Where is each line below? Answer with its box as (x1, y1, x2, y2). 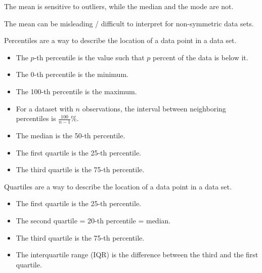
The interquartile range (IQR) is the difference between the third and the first (16, 249, 258, 260)
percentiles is (16, 113, 56, 124)
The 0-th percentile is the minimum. (16, 69, 128, 80)
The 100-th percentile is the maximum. (16, 86, 137, 96)
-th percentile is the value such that (34, 52, 145, 62)
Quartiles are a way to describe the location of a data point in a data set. (4, 181, 232, 191)
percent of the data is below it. (152, 52, 248, 62)
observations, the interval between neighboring (82, 103, 226, 113)
